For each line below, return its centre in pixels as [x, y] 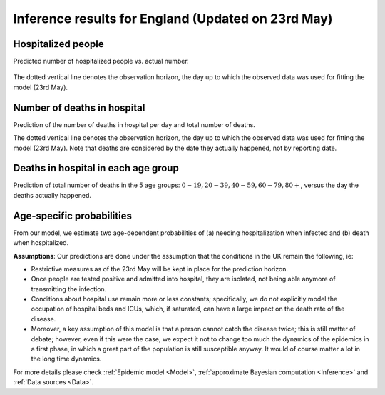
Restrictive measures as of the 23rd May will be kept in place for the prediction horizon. [160, 269]
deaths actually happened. [52, 195]
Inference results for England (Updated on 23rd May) [173, 19]
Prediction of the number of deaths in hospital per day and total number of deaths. [134, 124]
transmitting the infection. [69, 289]
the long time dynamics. [66, 359]
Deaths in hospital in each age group [96, 168]
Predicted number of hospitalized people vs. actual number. [101, 61]
